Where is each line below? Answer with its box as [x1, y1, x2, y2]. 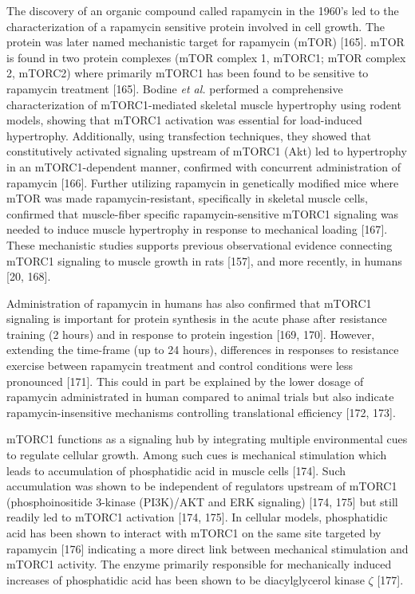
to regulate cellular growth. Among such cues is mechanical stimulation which [6, 446, 387, 463]
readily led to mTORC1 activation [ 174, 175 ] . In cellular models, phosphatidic [6, 509, 388, 525]
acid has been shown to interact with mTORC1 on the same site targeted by [6, 525, 381, 541]
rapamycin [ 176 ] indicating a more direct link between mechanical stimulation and [6, 540, 409, 557]
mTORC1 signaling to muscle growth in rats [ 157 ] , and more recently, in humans [6, 252, 402, 269]
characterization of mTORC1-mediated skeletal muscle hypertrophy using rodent [6, 96, 401, 112]
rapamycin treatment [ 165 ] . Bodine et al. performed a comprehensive [6, 80, 343, 96]
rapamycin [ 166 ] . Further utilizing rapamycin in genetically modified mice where [6, 174, 399, 191]
